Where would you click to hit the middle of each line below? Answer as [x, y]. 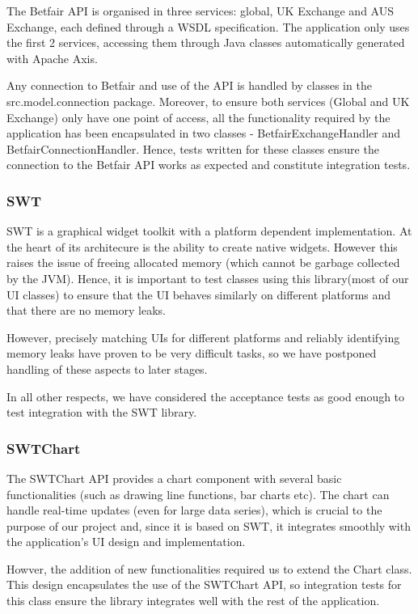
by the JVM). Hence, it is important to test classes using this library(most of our [208, 278]
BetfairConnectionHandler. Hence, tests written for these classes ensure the [193, 148]
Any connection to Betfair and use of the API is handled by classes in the [189, 85]
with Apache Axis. [52, 58]
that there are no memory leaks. [86, 310]
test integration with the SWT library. [102, 412]
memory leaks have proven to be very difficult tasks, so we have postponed [192, 353]
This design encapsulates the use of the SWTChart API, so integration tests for [204, 584]
